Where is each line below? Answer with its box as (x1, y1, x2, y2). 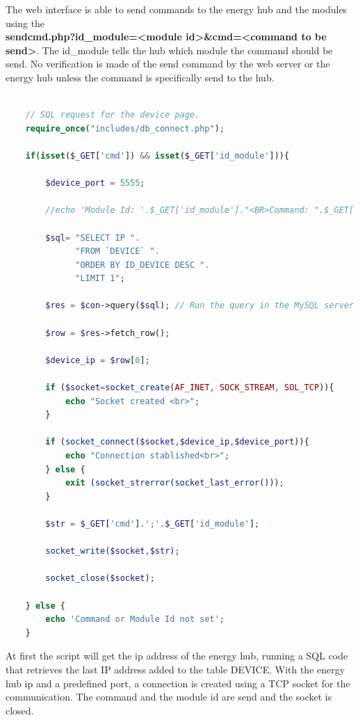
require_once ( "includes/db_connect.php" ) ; (25, 123, 225, 134)
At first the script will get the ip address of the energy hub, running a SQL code (6, 648, 348, 663)
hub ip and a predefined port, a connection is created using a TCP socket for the (6, 675, 350, 690)
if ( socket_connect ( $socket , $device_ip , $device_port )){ (45, 437, 309, 447)
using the (6, 15, 45, 30)
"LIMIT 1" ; (75, 273, 125, 284)
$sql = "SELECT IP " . (45, 232, 140, 243)
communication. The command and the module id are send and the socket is (6, 689, 332, 704)
